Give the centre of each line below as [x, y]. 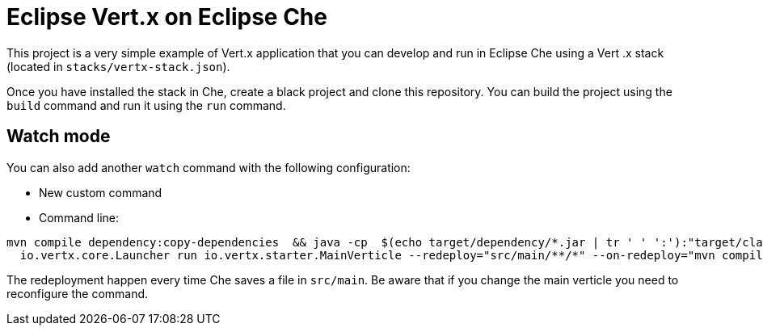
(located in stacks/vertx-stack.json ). [118, 66]
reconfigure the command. [78, 293]
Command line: [79, 217]
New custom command [101, 192]
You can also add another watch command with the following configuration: [209, 167]
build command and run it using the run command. [146, 105]
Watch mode [59, 137]
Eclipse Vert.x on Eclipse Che [167, 17]
